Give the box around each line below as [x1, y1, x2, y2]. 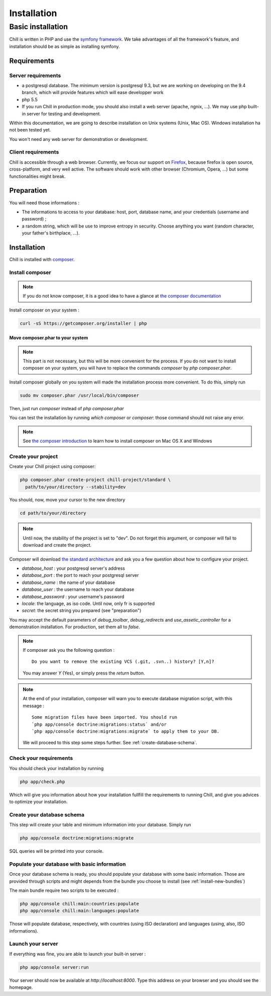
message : [23, 703, 45, 709]
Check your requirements [9, 755, 73, 762]
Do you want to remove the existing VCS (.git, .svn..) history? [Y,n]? [32, 659, 214, 664]
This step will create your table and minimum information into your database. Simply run [9, 822, 191, 828]
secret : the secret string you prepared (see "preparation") [22, 607, 142, 614]
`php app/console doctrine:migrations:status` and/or [32, 721, 167, 727]
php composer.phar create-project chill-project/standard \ [20, 477, 171, 483]
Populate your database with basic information [9, 861, 126, 868]
